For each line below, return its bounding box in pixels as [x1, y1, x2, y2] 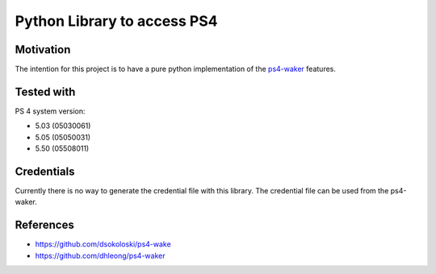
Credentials [15, 164, 75, 178]
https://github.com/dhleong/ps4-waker [35, 251, 166, 260]
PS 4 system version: [15, 106, 86, 116]
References [15, 218, 74, 232]
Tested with [15, 85, 76, 98]
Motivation [15, 43, 71, 56]
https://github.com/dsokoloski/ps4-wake [35, 239, 171, 249]
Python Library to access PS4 [15, 12, 218, 30]
